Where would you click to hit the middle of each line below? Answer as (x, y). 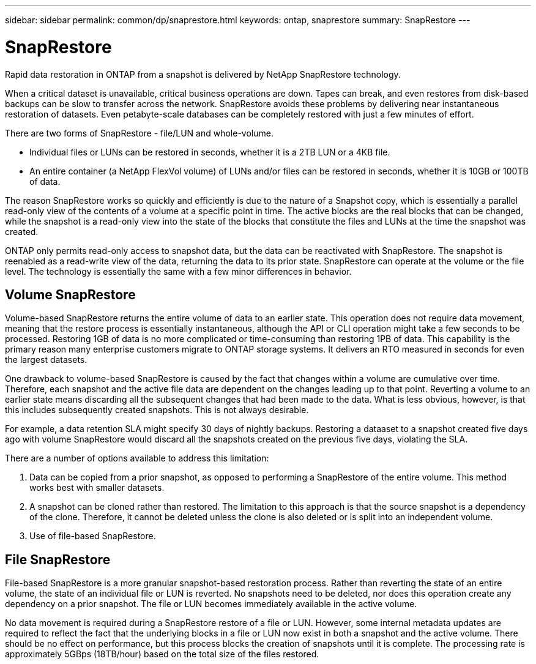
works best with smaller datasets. (97, 488)
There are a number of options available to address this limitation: (137, 458)
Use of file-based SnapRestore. (93, 536)
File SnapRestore (58, 559)
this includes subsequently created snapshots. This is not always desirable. (157, 410)
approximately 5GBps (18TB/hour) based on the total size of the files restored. (162, 654)
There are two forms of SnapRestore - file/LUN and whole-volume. (139, 133)
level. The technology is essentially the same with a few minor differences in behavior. (178, 271)
